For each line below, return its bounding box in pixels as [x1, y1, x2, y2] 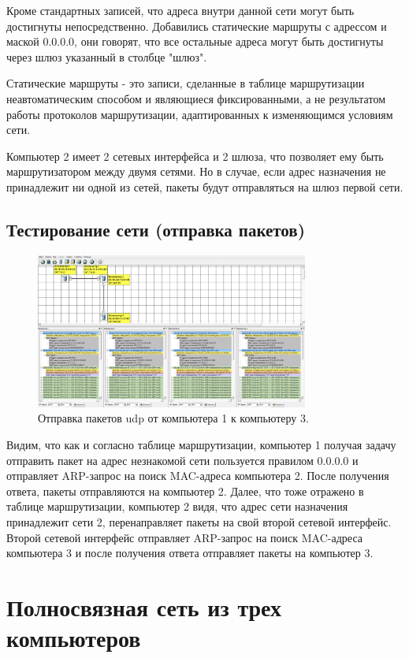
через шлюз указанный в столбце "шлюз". [6, 48, 207, 65]
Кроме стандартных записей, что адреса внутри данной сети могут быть [6, 2, 355, 18]
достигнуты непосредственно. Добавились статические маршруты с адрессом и [6, 17, 387, 34]
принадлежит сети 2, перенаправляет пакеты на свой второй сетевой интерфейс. [6, 514, 392, 530]
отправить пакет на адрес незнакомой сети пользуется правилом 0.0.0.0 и [6, 452, 359, 468]
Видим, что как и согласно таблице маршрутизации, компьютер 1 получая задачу [6, 437, 396, 453]
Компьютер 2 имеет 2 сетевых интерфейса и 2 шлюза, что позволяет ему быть [6, 147, 384, 164]
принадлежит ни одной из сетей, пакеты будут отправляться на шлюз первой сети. [6, 178, 403, 195]
